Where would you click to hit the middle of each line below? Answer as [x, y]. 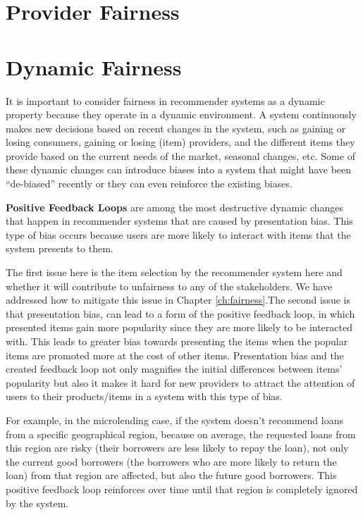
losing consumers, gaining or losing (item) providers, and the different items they [180, 142]
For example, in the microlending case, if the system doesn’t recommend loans [174, 420]
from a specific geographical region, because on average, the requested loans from [181, 434]
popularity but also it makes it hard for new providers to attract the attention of [180, 382]
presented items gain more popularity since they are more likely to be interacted [179, 327]
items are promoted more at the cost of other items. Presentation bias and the [175, 355]
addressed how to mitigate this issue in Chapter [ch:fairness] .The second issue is [178, 300]
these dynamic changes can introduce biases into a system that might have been [179, 169]
